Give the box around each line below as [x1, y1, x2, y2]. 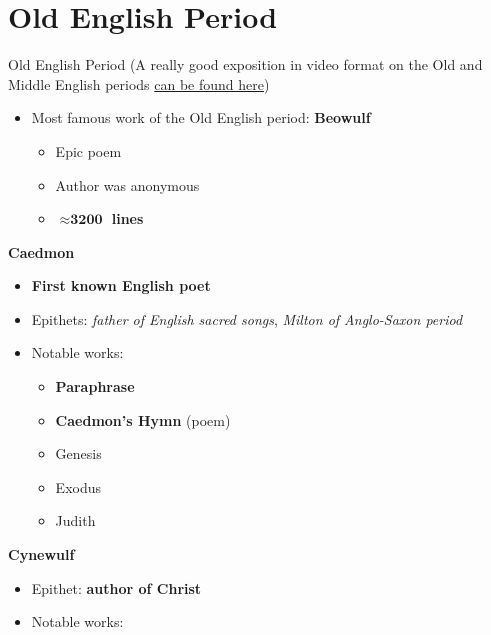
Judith [55, 510, 96, 531]
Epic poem [55, 140, 122, 161]
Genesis [55, 443, 102, 464]
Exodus [55, 476, 101, 497]
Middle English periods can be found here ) [8, 73, 270, 94]
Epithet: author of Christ [31, 577, 202, 598]
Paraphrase [55, 376, 135, 397]
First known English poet [31, 275, 211, 296]
